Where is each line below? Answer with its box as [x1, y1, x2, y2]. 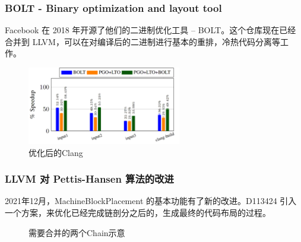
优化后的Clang [28, 146, 83, 158]
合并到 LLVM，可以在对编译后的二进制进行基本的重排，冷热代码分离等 [5, 35, 280, 47]
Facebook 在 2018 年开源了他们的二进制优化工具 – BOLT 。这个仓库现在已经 [5, 24, 296, 36]
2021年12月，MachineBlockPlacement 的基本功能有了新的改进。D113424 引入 [5, 195, 297, 207]
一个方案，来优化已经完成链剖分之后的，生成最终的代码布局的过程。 [5, 206, 271, 218]
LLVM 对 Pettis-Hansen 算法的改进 [5, 171, 174, 186]
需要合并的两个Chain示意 [28, 226, 125, 238]
